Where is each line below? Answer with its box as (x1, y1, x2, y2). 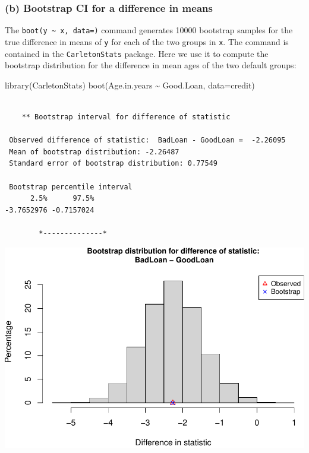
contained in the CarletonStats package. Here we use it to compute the (5, 47, 269, 59)
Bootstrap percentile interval (9, 182, 133, 191)
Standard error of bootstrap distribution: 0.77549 (9, 159, 217, 168)
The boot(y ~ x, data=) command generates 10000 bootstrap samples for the (5, 24, 293, 36)
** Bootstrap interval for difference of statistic (21, 112, 231, 121)
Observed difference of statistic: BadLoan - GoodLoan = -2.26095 (9, 136, 286, 145)
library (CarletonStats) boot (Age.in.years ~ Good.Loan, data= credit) (5, 78, 255, 91)
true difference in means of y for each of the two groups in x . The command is (5, 35, 289, 47)
